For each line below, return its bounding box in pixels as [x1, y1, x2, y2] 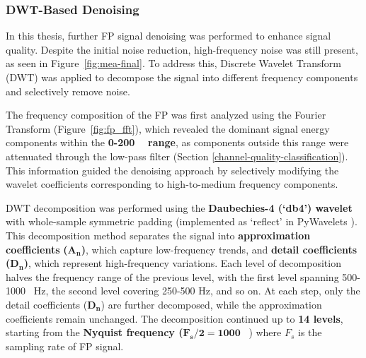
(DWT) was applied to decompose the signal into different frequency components [6, 70, 358, 84]
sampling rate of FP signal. [6, 338, 124, 353]
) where [248, 325, 282, 340]
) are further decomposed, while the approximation [101, 297, 322, 311]
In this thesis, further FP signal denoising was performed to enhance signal [6, 28, 331, 43]
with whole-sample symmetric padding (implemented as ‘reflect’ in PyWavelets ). [6, 214, 358, 229]
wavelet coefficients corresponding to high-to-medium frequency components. [6, 177, 338, 191]
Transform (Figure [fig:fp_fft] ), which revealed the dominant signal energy [6, 121, 330, 136]
